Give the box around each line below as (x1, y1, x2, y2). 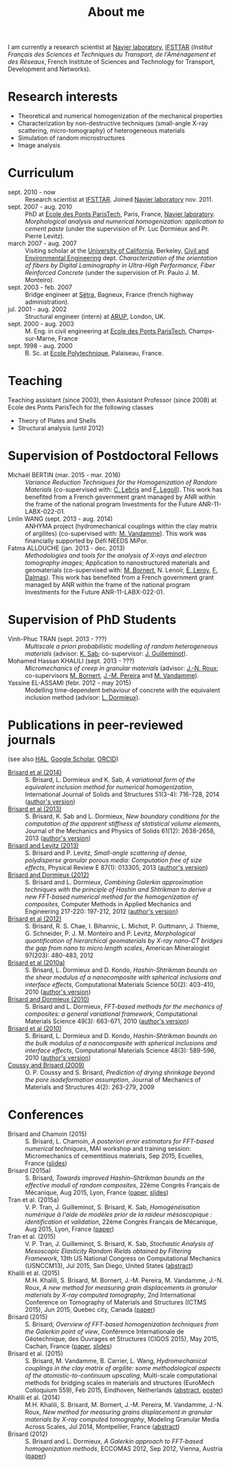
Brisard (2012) (8, 1430, 48, 1438)
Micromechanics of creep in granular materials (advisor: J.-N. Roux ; (25, 664, 219, 672)
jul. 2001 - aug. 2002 (8, 305, 67, 313)
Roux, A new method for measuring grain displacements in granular (25, 1283, 217, 1291)
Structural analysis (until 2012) (17, 424, 104, 432)
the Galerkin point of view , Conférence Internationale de (25, 1327, 184, 1335)
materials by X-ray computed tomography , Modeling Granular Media (25, 1415, 219, 1423)
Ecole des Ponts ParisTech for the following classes (8, 404, 154, 411)
